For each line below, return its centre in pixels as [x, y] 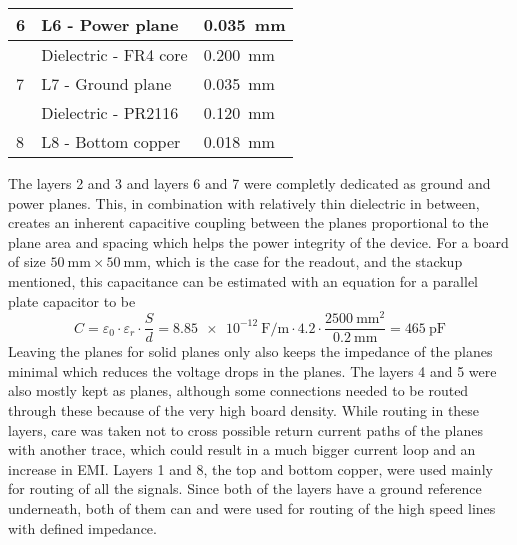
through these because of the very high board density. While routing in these [244, 410]
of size [27, 261]
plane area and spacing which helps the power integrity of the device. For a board [258, 241]
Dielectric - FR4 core [114, 54]
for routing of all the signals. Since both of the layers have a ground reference [245, 488]
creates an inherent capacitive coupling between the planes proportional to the [248, 222]
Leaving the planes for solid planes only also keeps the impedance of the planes [250, 351]
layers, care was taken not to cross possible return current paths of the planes [245, 429]
